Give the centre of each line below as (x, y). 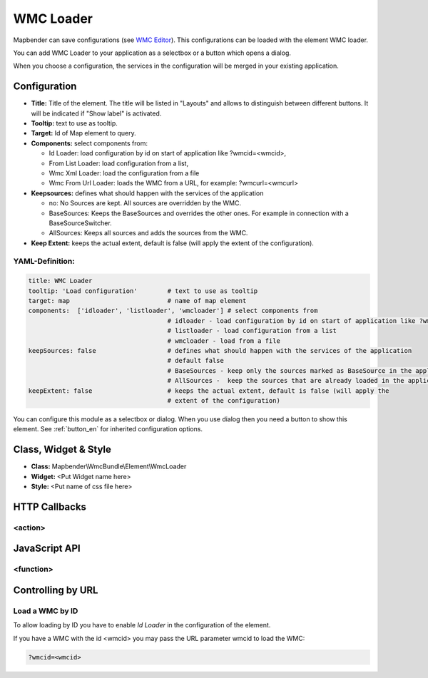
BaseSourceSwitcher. (80, 223)
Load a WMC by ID (46, 611)
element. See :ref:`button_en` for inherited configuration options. (108, 429)
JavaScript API (47, 549)
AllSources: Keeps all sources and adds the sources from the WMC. (148, 233)
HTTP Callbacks (50, 507)
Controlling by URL (56, 590)
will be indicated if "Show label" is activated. (96, 113)
